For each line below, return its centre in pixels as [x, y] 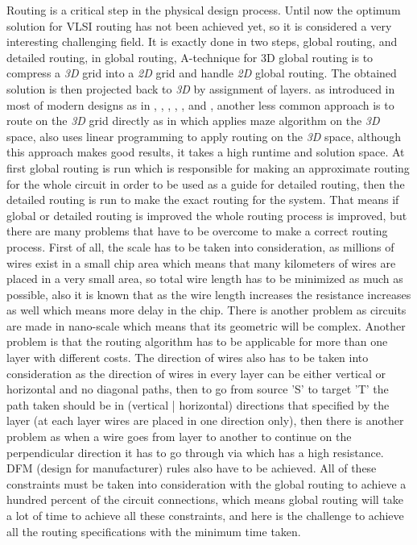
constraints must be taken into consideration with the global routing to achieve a [206, 483]
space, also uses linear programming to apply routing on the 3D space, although [204, 136]
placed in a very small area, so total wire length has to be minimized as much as [205, 279]
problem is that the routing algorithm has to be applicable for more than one [197, 341]
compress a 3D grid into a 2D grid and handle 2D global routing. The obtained [202, 73]
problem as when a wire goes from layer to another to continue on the [179, 437]
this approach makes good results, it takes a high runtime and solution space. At [206, 152]
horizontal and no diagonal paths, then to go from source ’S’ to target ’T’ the [198, 389]
